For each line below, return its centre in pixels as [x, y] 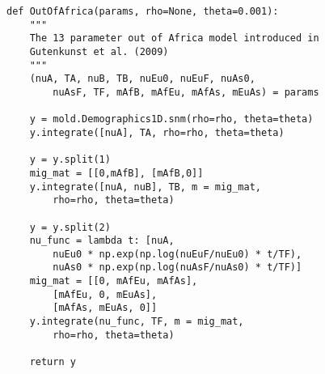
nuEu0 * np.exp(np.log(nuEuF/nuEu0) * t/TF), [177, 254]
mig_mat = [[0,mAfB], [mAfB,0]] [116, 173]
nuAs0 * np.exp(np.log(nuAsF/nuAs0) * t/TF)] [177, 268]
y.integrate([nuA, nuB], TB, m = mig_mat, [145, 187]
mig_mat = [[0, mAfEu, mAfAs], [114, 281]
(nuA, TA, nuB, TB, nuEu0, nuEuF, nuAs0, [142, 79]
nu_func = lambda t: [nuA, [102, 241]
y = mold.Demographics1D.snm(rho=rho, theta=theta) [171, 119]
